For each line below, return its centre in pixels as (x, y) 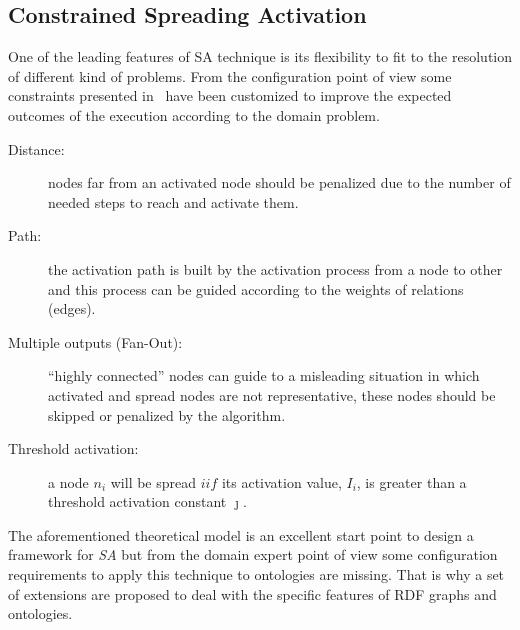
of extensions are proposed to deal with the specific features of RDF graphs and (252, 593)
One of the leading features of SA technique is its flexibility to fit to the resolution (260, 56)
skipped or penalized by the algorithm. (167, 414)
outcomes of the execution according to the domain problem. (194, 114)
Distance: (36, 148)
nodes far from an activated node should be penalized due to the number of (279, 182)
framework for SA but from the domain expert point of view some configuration (253, 554)
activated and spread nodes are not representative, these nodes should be (272, 394)
